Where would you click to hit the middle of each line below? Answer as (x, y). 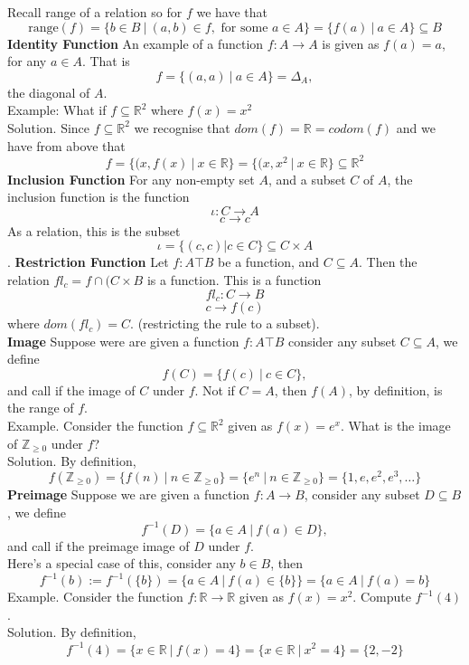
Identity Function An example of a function (136, 43)
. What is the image (395, 426)
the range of (41, 408)
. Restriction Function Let (88, 262)
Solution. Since (49, 127)
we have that (232, 12)
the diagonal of (49, 92)
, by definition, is (395, 389)
